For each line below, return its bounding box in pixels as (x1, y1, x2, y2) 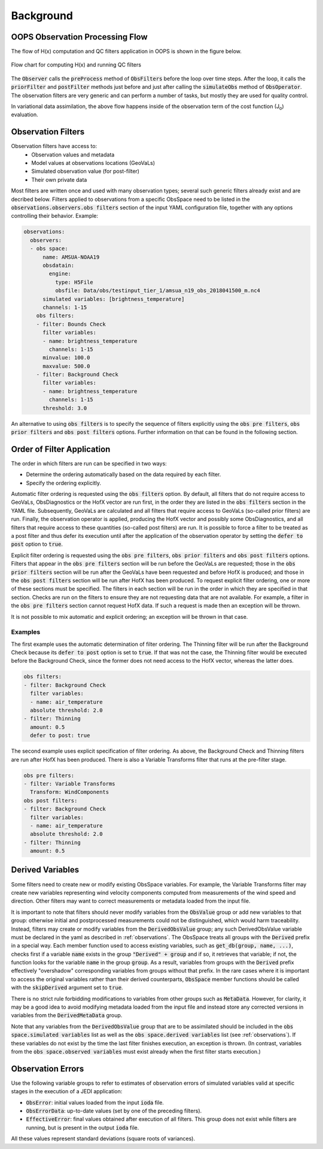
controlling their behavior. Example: (11, 212, 99, 219)
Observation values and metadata (31, 151, 115, 158)
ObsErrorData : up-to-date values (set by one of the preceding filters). (26, 1107, 202, 1115)
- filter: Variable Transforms (23, 780, 116, 787)
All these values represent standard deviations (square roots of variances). (11, 1135, 196, 1142)
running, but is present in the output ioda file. (26, 1124, 139, 1131)
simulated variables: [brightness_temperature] (42, 296, 185, 302)
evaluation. (11, 111, 38, 118)
